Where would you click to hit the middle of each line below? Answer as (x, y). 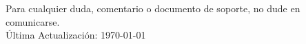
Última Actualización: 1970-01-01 (76, 35)
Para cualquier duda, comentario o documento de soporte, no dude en (153, 8)
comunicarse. (33, 21)
